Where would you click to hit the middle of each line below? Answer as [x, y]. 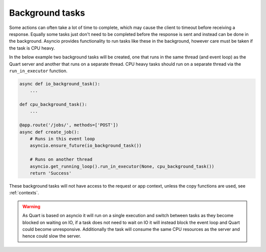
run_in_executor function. [38, 71]
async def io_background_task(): [60, 84]
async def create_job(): [50, 132]
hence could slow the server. [52, 236]
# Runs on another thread [61, 159]
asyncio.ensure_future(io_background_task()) [86, 146]
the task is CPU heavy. [32, 48]
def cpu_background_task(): [53, 105]
